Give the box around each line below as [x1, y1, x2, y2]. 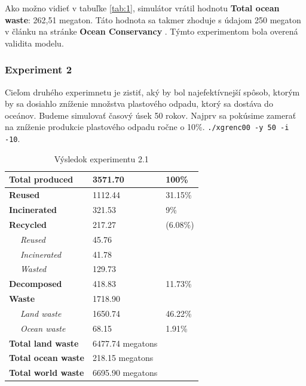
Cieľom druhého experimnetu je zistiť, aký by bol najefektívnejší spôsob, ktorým [5, 85, 300, 98]
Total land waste [9, 336, 79, 349]
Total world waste [9, 366, 84, 379]
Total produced [9, 173, 74, 186]
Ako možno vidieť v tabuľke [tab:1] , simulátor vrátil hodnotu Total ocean [5, 2, 280, 14]
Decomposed [9, 277, 62, 290]
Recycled [9, 218, 47, 230]
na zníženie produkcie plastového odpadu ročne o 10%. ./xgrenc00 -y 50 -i [5, 121, 289, 133]
